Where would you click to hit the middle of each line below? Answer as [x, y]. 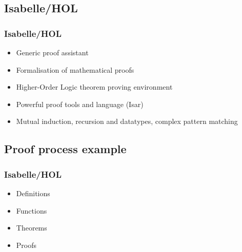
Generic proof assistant [52, 52]
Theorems [32, 228]
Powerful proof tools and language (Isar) [80, 104]
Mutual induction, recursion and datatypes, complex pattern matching [127, 121]
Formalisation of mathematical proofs [75, 69]
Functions [32, 210]
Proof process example [65, 149]
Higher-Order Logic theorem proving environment [94, 87]
